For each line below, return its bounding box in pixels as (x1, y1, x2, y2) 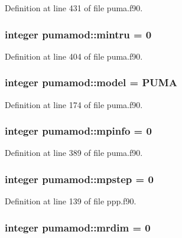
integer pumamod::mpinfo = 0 (5, 123, 152, 138)
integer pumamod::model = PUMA (5, 75, 177, 90)
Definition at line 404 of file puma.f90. (5, 50, 143, 62)
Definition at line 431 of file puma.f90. (5, 2, 143, 14)
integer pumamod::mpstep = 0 (5, 171, 154, 186)
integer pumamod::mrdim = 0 (5, 220, 151, 234)
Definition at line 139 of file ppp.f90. (5, 195, 136, 207)
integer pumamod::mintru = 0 (5, 27, 152, 41)
